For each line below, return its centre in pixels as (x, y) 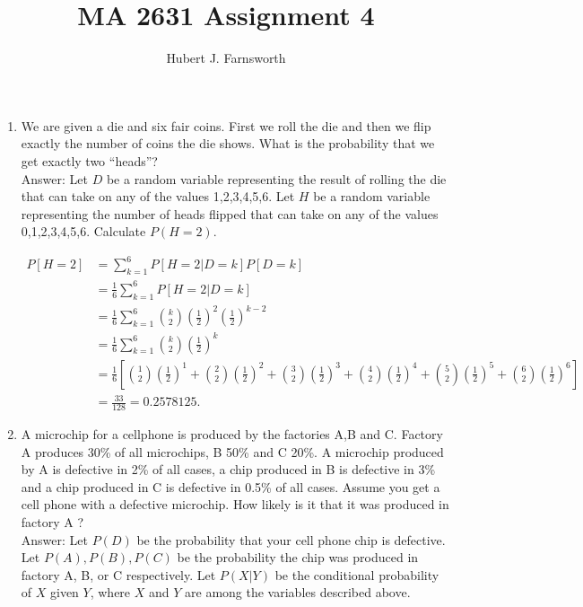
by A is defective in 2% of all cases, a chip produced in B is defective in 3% (228, 469)
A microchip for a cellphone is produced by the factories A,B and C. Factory (232, 434)
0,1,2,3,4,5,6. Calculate (83, 231)
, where (110, 592)
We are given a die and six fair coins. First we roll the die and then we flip (226, 125)
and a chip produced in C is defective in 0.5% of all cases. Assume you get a (231, 486)
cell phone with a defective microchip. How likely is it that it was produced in (235, 504)
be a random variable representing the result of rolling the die (276, 178)
